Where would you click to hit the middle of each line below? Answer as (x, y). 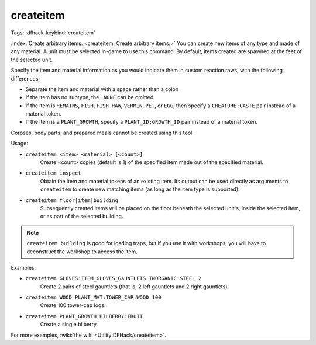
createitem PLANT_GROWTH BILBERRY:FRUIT (84, 316)
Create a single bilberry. (69, 325)
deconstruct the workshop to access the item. (82, 252)
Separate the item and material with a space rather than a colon (102, 89)
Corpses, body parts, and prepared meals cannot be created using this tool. (102, 133)
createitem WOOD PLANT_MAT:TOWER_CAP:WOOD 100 (93, 297)
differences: (25, 78)
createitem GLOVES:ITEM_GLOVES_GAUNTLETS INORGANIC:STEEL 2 (114, 278)
